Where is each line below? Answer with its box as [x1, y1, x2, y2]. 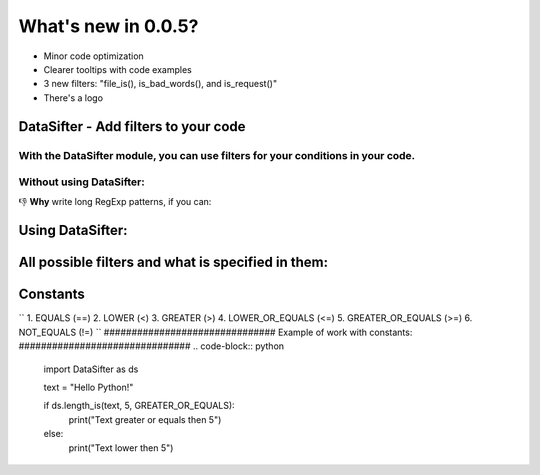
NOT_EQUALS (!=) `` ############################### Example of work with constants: [18, 326, 413, 338]
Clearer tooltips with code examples [43, 63, 192, 75]
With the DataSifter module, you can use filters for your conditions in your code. [18, 148, 416, 162]
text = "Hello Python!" [43, 381, 134, 393]
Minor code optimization [43, 50, 144, 62]
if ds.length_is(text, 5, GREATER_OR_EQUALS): [43, 400, 235, 412]
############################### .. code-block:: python [18, 340, 285, 352]
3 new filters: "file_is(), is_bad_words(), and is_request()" [43, 78, 278, 90]
